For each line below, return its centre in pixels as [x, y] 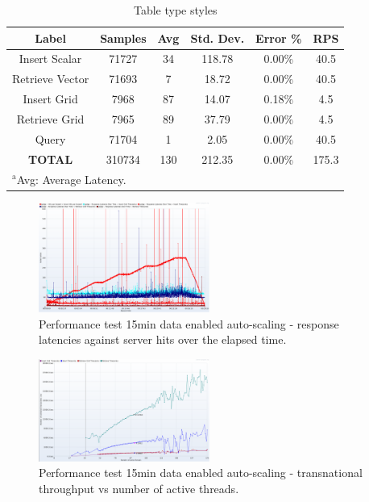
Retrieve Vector [51, 79]
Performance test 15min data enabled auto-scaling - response [189, 323]
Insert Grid [50, 99]
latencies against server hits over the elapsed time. [163, 339]
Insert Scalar [50, 59]
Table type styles [175, 10]
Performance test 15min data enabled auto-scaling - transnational [201, 473]
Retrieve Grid [50, 118]
